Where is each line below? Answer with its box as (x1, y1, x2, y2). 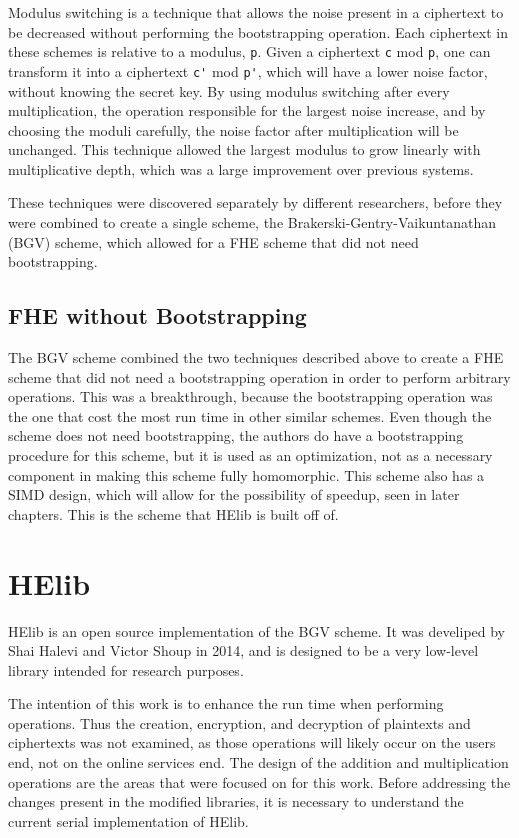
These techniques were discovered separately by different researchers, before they (8, 192, 503, 213)
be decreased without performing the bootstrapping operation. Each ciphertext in (8, 21, 508, 42)
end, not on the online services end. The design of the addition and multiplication (8, 752, 509, 773)
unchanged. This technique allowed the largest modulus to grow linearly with (8, 139, 481, 160)
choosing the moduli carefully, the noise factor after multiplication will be (8, 119, 459, 140)
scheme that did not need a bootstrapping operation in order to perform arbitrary (8, 366, 511, 387)
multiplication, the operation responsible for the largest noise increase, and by (8, 100, 486, 121)
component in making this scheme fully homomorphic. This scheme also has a (8, 464, 485, 485)
